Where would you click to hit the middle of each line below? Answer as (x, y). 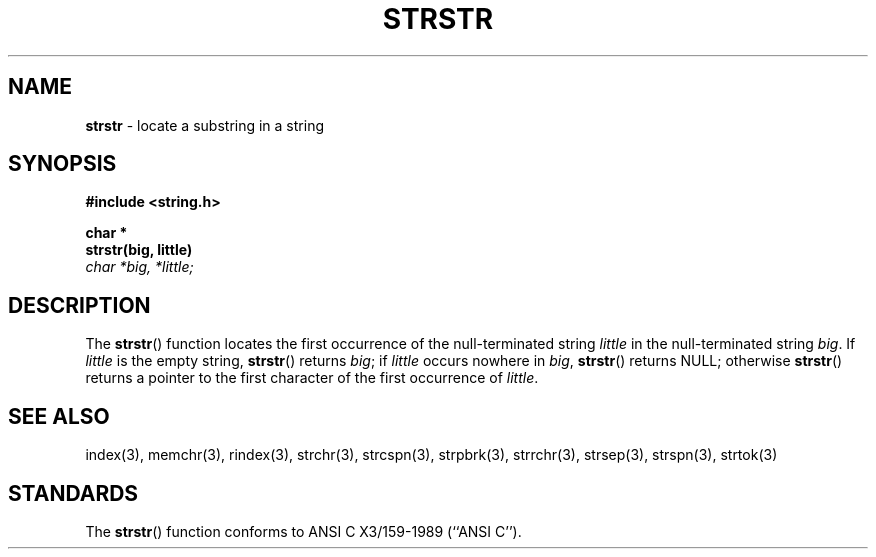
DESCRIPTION (79, 305)
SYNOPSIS (62, 164)
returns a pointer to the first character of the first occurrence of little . (312, 378)
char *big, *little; (139, 267)
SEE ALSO (59, 416)
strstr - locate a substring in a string (204, 125)
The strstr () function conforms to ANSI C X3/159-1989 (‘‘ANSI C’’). (303, 531)
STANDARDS (73, 493)
